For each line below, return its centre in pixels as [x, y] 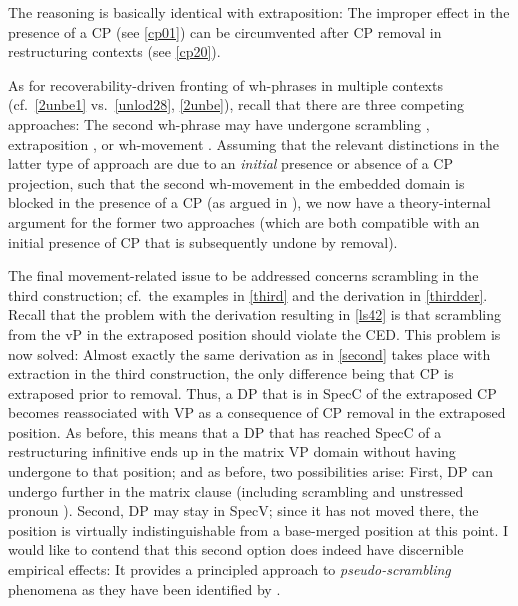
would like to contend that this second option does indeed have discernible [236, 549]
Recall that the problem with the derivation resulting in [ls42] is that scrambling [255, 314]
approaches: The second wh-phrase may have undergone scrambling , [219, 123]
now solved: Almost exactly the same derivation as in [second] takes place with [249, 353]
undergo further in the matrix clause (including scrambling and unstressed [236, 490]
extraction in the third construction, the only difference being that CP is [231, 373]
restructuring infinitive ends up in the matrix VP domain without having [232, 451]
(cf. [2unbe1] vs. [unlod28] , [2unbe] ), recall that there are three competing [236, 104]
